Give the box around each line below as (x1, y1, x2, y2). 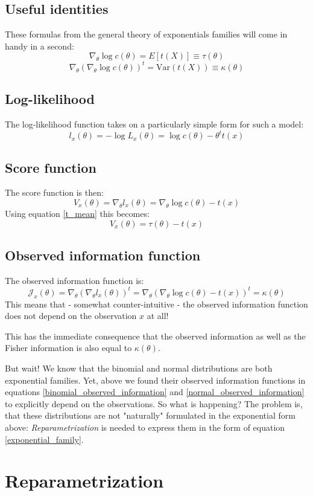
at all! (147, 309, 169, 322)
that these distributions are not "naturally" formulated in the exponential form (5, 409, 296, 422)
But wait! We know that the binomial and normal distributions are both (5, 362, 273, 375)
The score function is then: (5, 186, 104, 199)
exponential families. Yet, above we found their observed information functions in (5, 373, 306, 386)
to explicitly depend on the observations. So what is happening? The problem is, (5, 397, 303, 410)
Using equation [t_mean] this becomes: (5, 207, 150, 219)
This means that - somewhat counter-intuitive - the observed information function (5, 297, 308, 310)
